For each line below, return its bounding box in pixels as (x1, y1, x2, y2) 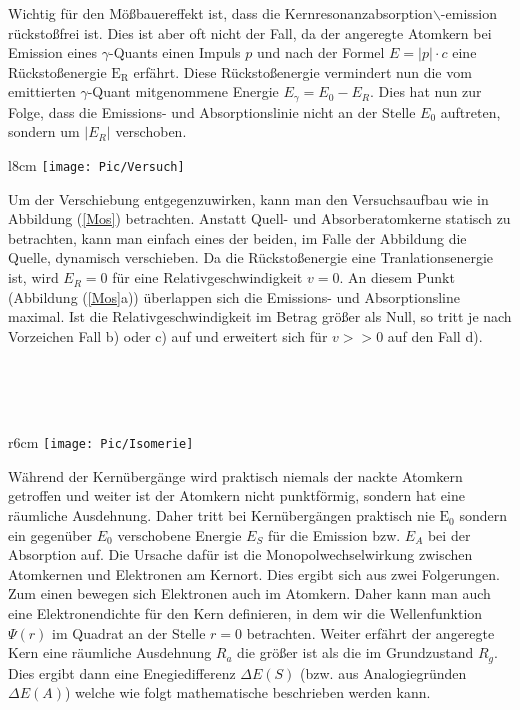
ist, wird (8, 267, 59, 288)
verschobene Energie (117, 524, 242, 545)
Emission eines (8, 42, 98, 63)
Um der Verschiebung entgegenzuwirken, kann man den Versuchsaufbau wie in (8, 188, 489, 209)
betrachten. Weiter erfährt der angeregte (246, 622, 495, 643)
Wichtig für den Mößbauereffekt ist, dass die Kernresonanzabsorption (8, 3, 433, 23)
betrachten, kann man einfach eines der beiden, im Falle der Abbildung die (8, 227, 467, 248)
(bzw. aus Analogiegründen (300, 662, 467, 683)
